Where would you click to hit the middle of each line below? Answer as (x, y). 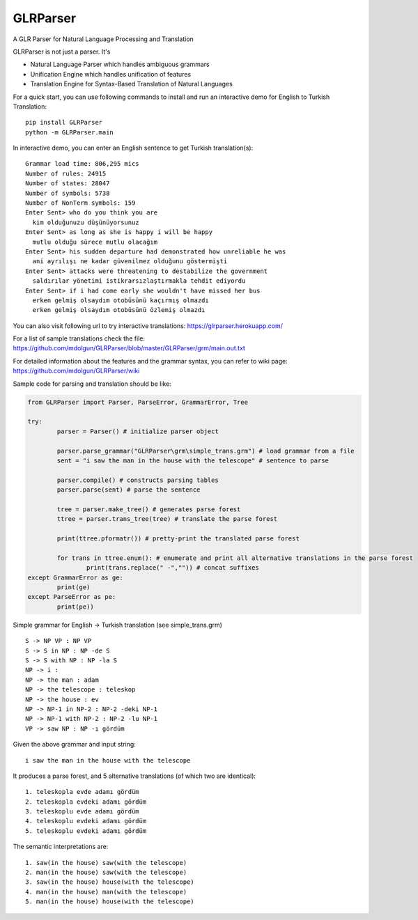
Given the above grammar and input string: (74, 744)
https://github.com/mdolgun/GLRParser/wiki (76, 371)
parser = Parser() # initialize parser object (138, 431)
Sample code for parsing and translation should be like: (92, 384)
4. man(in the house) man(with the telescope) (106, 892)
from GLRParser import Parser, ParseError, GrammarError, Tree (138, 402)
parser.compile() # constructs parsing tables (138, 480)
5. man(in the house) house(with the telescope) (110, 902)
